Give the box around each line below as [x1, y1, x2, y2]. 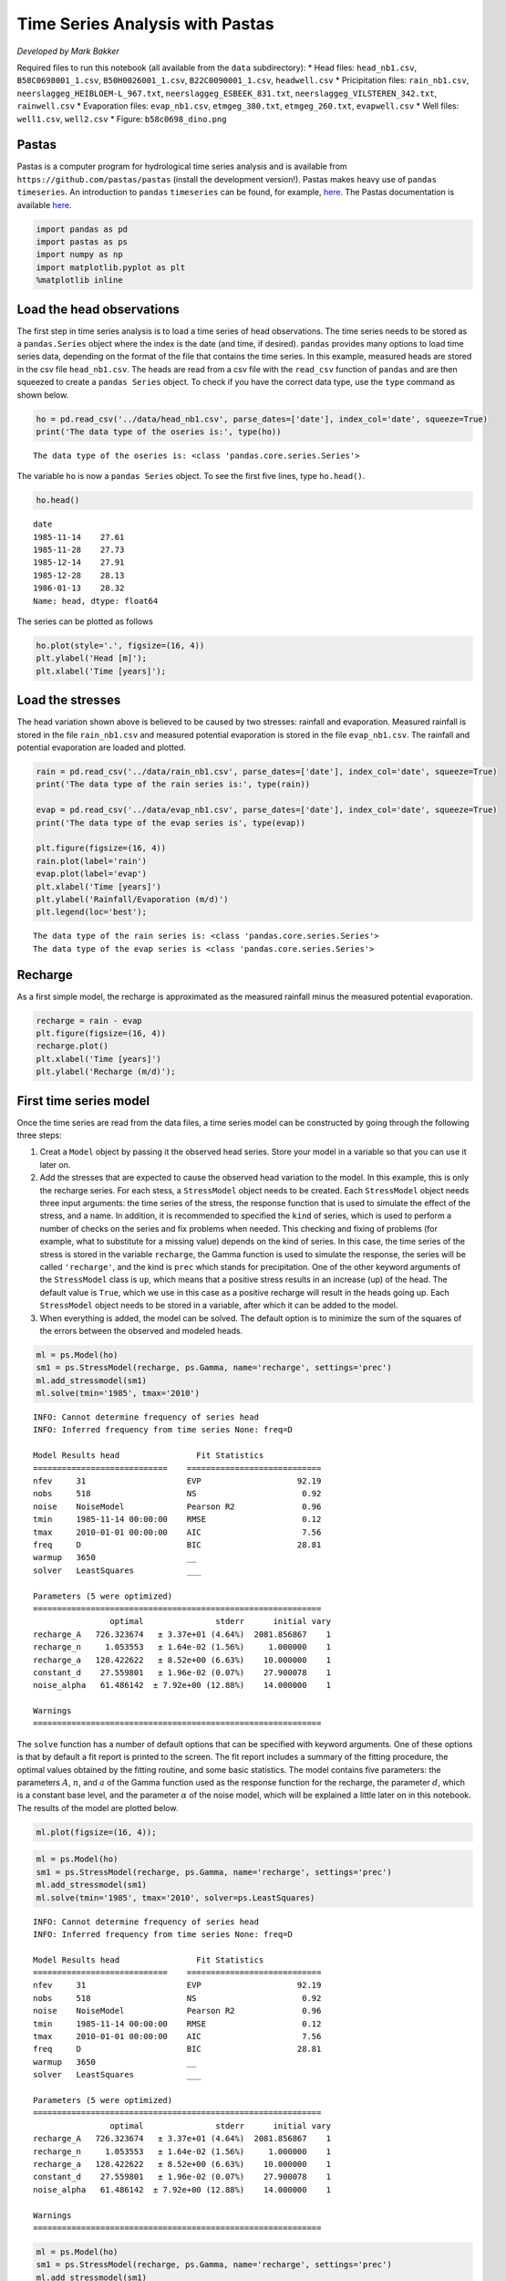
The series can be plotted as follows [16, 616, 154, 627]
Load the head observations [16, 301, 180, 317]
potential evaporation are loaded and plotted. [16, 742, 187, 753]
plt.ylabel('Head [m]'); [36, 653, 148, 663]
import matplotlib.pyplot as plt [36, 262, 186, 273]
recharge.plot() [36, 1041, 109, 1051]
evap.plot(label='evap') [36, 869, 148, 880]
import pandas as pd [36, 224, 128, 234]
